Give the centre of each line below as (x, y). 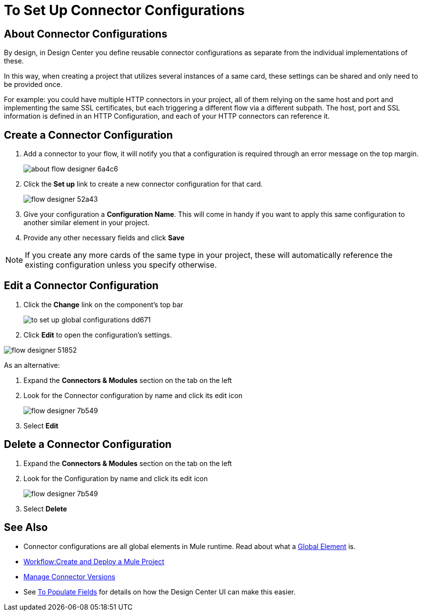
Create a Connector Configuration (88, 135)
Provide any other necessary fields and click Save (104, 238)
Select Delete (45, 509)
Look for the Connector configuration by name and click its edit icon (133, 395)
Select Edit (41, 425)
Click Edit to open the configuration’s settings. (98, 335)
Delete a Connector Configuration (88, 445)
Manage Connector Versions (69, 576)
